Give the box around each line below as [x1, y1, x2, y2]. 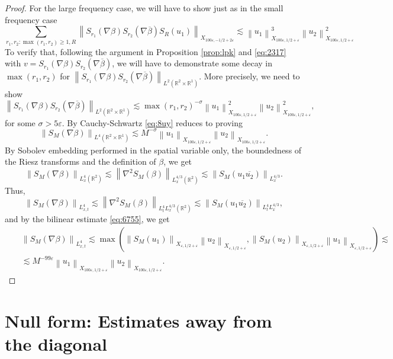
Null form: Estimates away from [5, 309, 272, 333]
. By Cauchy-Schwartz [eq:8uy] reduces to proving [62, 116, 243, 129]
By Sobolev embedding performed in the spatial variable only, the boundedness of [5, 143, 302, 156]
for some [5, 116, 36, 129]
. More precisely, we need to [199, 70, 300, 82]
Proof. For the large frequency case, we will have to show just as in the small [5, 2, 284, 14]
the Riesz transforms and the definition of [5, 155, 156, 168]
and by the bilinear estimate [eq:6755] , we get [5, 213, 170, 225]
